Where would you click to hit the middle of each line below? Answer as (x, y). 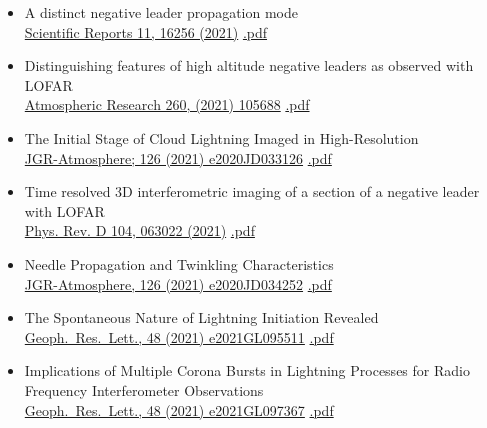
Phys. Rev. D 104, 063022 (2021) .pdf (139, 230)
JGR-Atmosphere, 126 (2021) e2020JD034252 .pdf (178, 283)
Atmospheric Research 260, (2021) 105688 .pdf (167, 104)
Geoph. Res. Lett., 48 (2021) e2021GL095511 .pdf (179, 336)
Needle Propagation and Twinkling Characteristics (179, 263)
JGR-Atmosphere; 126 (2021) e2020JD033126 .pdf (178, 157)
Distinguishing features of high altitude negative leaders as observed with (249, 65)
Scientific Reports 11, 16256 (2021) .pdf (146, 31)
